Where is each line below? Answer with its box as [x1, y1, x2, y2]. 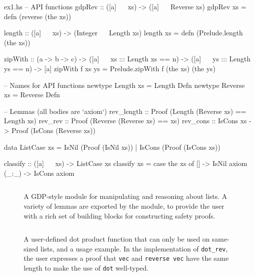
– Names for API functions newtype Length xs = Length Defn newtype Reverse [4, 80, 245, 90]
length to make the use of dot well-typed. [24, 263, 149, 273]
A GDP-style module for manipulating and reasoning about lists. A [24, 191, 227, 201]
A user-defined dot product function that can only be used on [24, 234, 210, 244]
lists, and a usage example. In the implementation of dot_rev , [40, 243, 228, 253]
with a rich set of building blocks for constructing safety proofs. [24, 210, 216, 221]
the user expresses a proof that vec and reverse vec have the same [24, 253, 229, 263]
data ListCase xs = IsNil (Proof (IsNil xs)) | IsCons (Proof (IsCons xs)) [4, 141, 221, 152]
